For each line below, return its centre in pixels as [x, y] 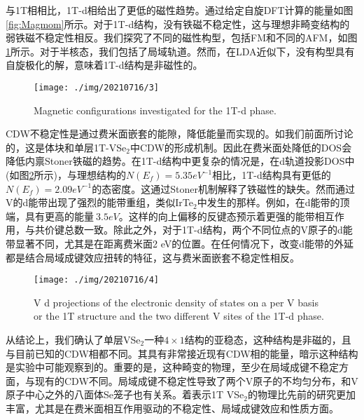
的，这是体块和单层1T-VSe [66, 147]
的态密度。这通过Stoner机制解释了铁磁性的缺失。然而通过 [223, 188]
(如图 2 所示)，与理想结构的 [66, 175]
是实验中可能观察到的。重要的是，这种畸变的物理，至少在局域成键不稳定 [172, 367]
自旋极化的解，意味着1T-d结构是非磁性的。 [104, 65]
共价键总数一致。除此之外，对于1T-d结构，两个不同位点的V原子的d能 [194, 230]
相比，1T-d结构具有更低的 [272, 175]
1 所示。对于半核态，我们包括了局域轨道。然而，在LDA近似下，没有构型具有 [180, 51]
